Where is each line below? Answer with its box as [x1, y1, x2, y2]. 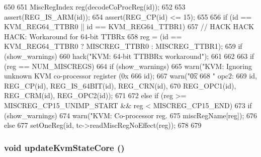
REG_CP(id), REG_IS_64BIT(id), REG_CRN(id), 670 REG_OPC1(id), [4, 80, 236, 91]
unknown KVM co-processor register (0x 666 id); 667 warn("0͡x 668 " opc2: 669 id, [4, 70, 257, 81]
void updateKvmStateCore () [4, 141, 125, 153]
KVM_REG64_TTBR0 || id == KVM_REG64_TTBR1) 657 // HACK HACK [4, 21, 254, 32]
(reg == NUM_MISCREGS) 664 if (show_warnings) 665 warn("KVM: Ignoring [4, 60, 252, 71]
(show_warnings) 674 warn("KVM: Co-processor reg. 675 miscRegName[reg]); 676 [4, 110, 257, 120]
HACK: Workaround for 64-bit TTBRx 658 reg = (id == [4, 31, 182, 41]
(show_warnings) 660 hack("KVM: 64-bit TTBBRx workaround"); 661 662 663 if [4, 50, 254, 61]
